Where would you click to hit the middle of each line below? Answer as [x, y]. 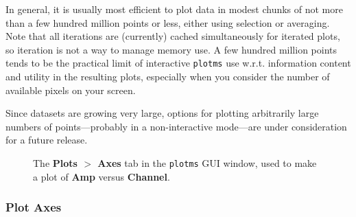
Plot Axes [34, 207]
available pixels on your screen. [71, 90]
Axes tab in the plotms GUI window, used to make [207, 163]
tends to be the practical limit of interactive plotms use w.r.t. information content [178, 63]
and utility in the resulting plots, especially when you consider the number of [168, 77]
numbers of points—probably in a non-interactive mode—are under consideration [176, 126]
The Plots [55, 163]
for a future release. [47, 140]
